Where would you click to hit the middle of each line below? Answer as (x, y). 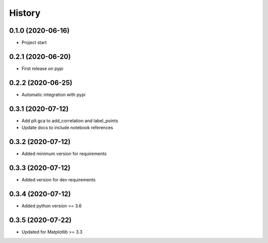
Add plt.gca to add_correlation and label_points (70, 121)
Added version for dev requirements (59, 179)
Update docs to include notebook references (67, 128)
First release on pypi (42, 68)
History (25, 13)
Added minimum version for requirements (64, 154)
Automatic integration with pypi (54, 94)
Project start (34, 43)
